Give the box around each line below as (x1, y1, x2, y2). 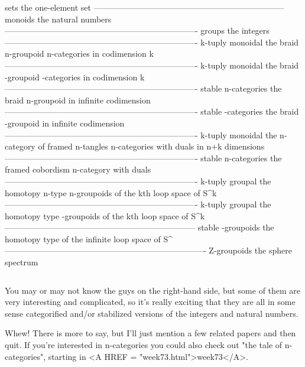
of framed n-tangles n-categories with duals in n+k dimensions (38, 140, 265, 152)
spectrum (5, 256, 38, 268)
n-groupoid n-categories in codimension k (5, 47, 154, 60)
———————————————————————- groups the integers (5, 24, 270, 37)
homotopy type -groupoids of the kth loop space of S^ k (5, 209, 205, 222)
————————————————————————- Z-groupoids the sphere (5, 244, 292, 256)
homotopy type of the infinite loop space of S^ (5, 232, 173, 245)
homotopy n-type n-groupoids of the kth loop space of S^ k (5, 186, 217, 199)
